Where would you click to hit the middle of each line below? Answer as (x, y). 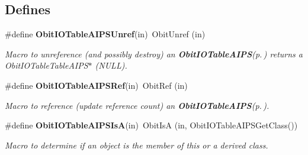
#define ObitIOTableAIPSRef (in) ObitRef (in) (96, 85)
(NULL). (111, 65)
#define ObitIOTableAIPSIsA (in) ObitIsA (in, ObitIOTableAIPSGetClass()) (151, 125)
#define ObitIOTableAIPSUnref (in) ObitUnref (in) (105, 34)
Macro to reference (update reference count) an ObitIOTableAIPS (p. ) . (137, 105)
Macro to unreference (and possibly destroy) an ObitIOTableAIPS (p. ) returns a (154, 54)
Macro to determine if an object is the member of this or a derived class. (137, 145)
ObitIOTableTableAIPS (46, 65)
